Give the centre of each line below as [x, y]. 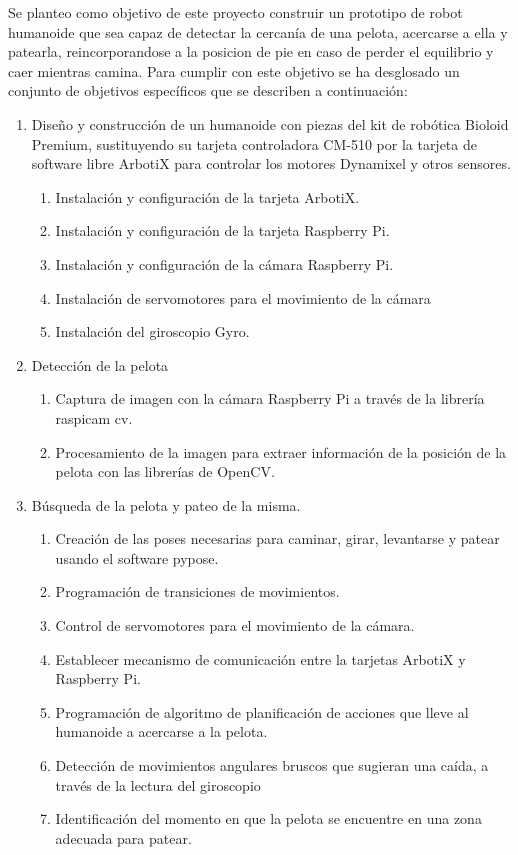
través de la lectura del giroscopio [158, 784]
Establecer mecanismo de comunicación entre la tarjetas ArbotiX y [260, 658]
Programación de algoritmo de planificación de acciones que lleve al [262, 711]
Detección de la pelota [100, 364]
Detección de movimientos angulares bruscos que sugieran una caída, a [272, 765]
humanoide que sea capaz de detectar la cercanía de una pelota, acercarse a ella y [258, 31]
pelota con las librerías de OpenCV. [165, 471]
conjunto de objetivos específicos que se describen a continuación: [208, 90]
